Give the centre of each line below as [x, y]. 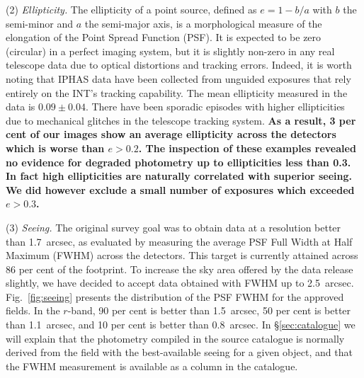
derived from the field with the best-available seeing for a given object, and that [179, 352]
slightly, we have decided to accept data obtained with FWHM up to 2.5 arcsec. [180, 283]
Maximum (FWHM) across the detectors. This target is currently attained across [182, 255]
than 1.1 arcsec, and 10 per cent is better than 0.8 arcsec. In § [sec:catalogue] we [181, 325]
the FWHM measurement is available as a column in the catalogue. [152, 366]
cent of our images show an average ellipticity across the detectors [171, 134]
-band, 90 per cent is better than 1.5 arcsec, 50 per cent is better [209, 310]
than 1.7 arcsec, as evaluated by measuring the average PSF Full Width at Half [179, 241]
